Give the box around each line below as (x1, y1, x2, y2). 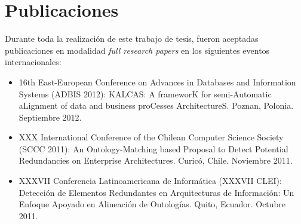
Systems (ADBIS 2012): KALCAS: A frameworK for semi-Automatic (19, 87, 272, 100)
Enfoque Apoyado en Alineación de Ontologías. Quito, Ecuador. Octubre (19, 198, 286, 210)
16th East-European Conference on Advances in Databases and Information (19, 75, 296, 88)
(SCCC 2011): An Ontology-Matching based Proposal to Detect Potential (19, 142, 288, 155)
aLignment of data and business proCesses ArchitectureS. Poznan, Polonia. (19, 99, 294, 112)
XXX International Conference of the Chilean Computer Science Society (19, 131, 284, 143)
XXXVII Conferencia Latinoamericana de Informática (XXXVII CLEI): (19, 174, 282, 187)
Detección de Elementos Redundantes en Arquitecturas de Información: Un (19, 186, 294, 198)
